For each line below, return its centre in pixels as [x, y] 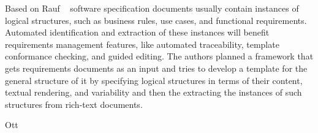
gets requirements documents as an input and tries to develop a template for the [156, 68]
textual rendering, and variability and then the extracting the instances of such [153, 92]
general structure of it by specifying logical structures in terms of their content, [154, 80]
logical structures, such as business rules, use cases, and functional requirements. [156, 20]
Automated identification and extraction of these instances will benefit [137, 32]
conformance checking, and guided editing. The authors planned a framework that [159, 56]
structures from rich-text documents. [74, 104]
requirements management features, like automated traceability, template [142, 44]
